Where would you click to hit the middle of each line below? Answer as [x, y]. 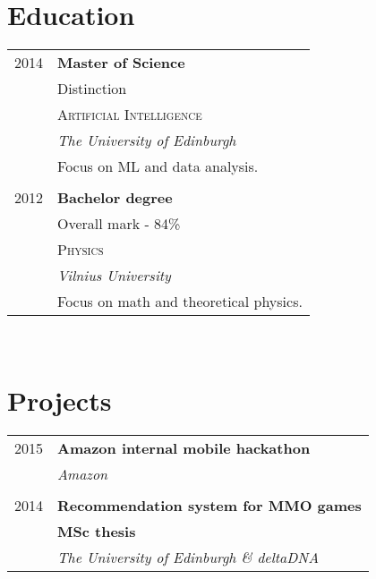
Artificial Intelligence [130, 115]
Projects [60, 400]
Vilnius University [114, 276]
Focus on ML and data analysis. [158, 166]
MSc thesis [97, 531]
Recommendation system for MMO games [209, 505]
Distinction [92, 89]
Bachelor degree [115, 198]
